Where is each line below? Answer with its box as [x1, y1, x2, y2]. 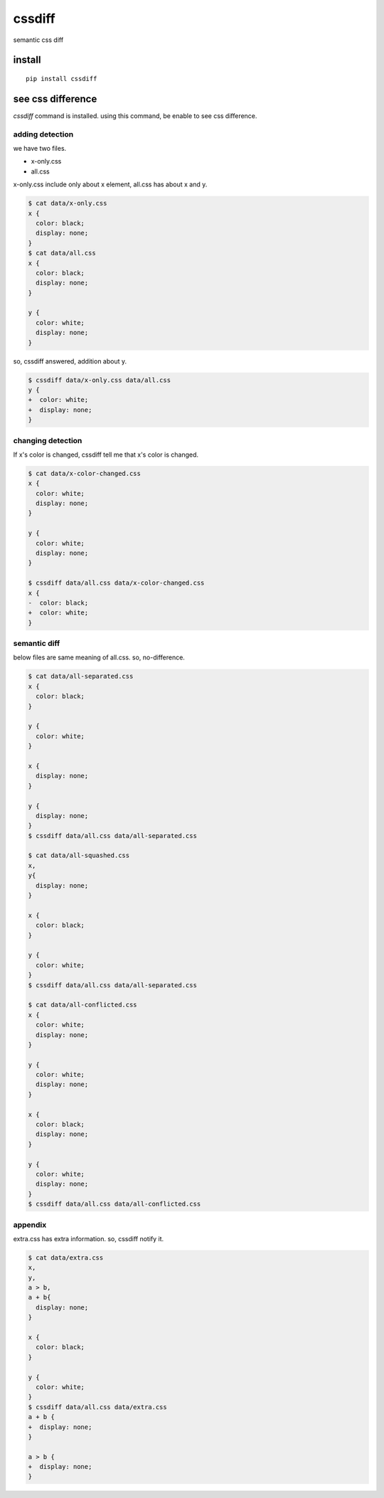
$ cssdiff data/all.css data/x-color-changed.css [28, 579, 205, 587]
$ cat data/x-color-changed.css [28, 469, 142, 477]
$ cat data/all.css [28, 249, 96, 257]
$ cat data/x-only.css [28, 199, 107, 208]
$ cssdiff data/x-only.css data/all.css [28, 376, 171, 384]
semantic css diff [13, 36, 64, 44]
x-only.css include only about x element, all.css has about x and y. [13, 180, 208, 188]
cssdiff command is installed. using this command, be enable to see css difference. [13, 111, 257, 120]
